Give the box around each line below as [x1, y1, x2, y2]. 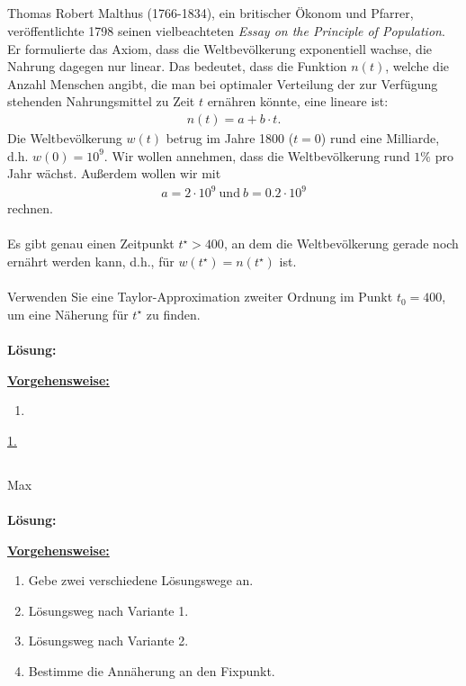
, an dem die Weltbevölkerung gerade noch [223, 234, 459, 253]
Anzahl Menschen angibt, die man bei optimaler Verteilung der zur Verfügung [7, 74, 438, 93]
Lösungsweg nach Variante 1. [28, 600, 189, 619]
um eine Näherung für [7, 304, 129, 323]
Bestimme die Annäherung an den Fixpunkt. [28, 661, 275, 680]
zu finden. [146, 304, 201, 323]
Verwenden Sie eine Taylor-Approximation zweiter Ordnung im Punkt [7, 287, 393, 306]
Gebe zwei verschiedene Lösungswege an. [28, 571, 254, 590]
